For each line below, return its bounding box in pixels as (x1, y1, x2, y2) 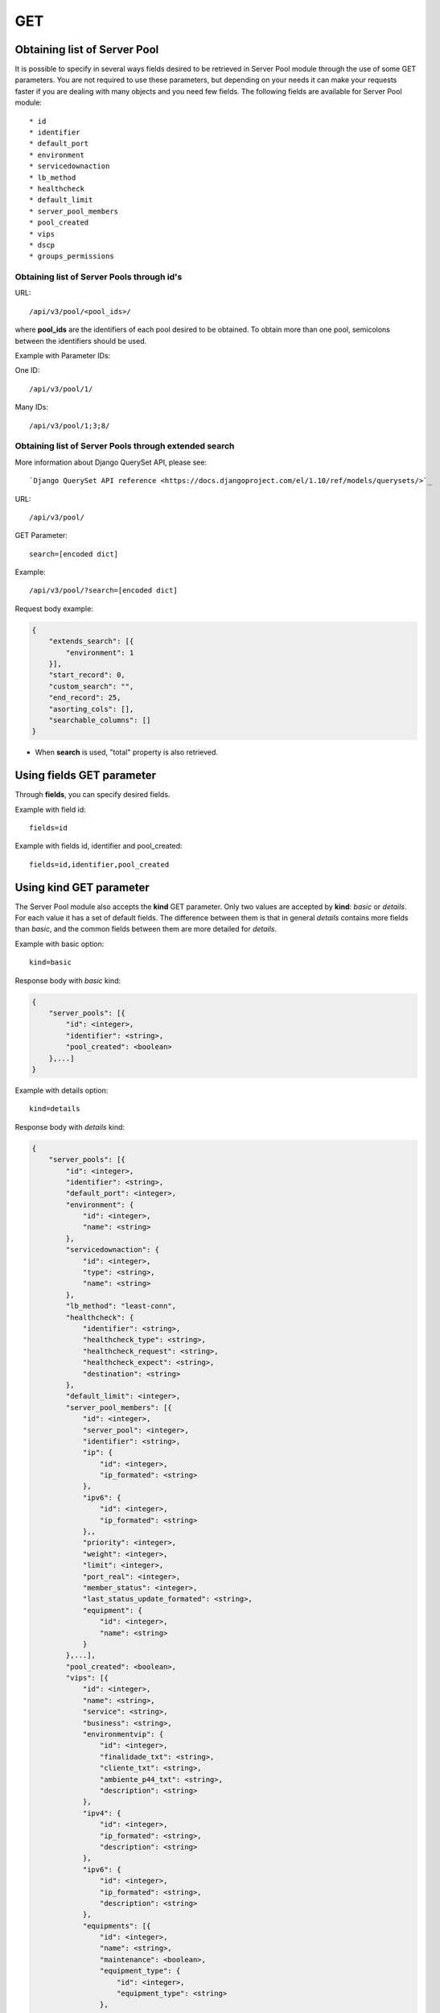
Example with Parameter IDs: (14, 351, 111, 361)
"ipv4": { (82, 1808, 121, 1817)
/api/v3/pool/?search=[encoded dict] (29, 586, 179, 595)
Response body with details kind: (14, 1122, 125, 1131)
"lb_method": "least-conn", (65, 1301, 177, 1311)
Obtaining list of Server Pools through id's (14, 271, 183, 283)
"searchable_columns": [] (48, 715, 151, 725)
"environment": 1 (65, 648, 134, 657)
